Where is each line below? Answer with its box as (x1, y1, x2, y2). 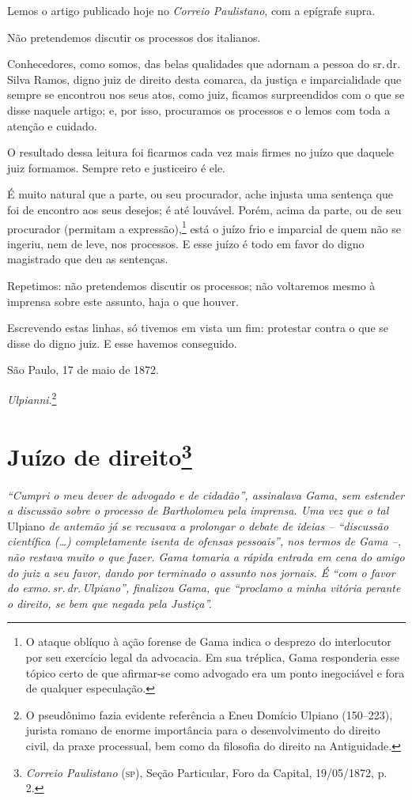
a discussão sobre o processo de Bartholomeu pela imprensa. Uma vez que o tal (7, 502, 389, 519)
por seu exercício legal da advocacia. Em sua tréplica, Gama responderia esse (25, 648, 399, 665)
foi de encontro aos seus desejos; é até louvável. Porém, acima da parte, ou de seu (7, 201, 402, 217)
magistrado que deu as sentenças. (7, 251, 168, 267)
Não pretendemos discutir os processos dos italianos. (7, 28, 261, 45)
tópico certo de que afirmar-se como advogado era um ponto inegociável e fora (25, 664, 405, 681)
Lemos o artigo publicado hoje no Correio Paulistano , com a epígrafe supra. (7, 2, 376, 18)
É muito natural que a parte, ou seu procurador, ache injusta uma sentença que (7, 186, 393, 202)
